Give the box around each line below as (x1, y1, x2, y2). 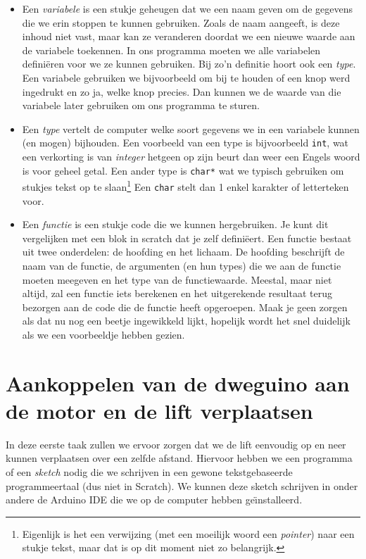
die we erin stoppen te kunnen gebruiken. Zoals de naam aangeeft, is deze (22, 15, 340, 30)
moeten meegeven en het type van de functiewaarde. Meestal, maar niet (22, 272, 332, 287)
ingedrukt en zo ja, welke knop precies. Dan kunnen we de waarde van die (22, 84, 341, 99)
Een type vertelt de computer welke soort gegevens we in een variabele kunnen (22, 121, 360, 136)
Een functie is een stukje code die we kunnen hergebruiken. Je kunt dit (22, 217, 329, 232)
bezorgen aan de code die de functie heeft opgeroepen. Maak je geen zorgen (22, 299, 348, 314)
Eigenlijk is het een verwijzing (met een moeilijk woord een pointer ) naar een (22, 526, 355, 541)
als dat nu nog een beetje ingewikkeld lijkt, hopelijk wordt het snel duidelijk (22, 313, 351, 328)
